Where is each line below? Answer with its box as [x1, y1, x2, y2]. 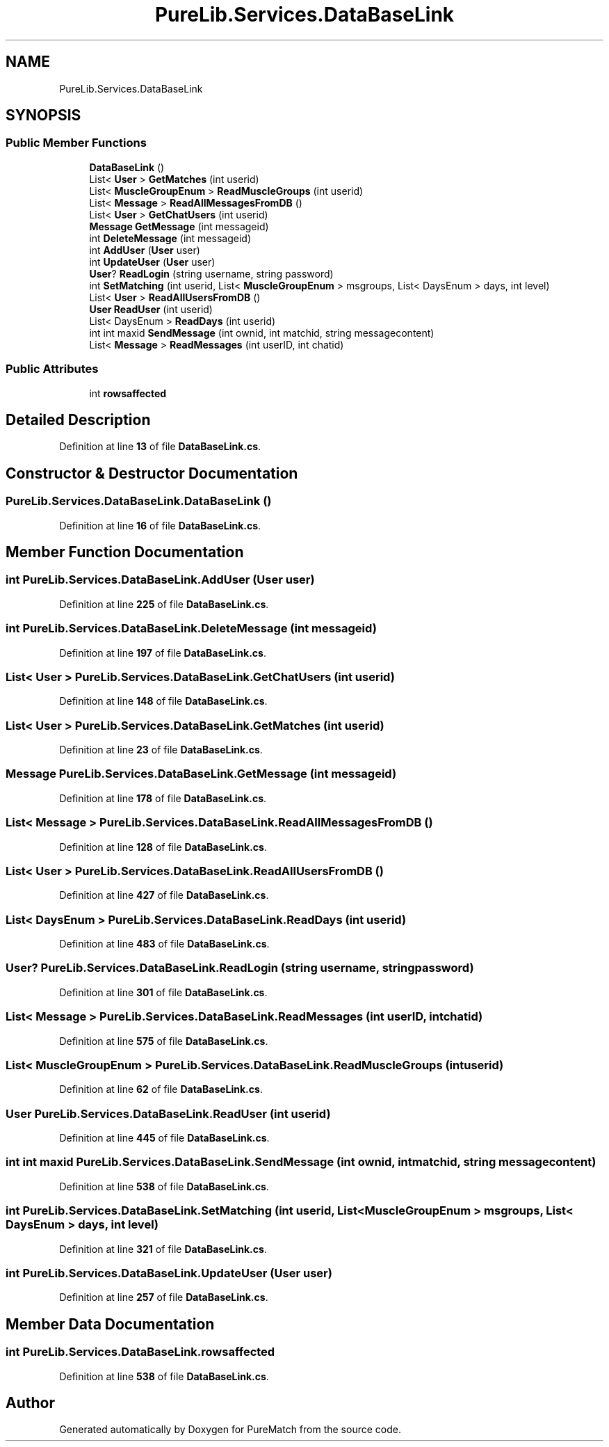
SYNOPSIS [6, 106, 81, 125]
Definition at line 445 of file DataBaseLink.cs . [59, 1132, 270, 1144]
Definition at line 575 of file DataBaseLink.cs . [59, 1034, 268, 1047]
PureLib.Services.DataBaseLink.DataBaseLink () [6, 494, 272, 509]
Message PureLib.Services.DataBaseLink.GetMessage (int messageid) [6, 767, 397, 781]
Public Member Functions [6, 136, 147, 150]
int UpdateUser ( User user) [89, 255, 216, 268]
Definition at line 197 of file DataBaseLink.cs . [59, 646, 266, 659]
